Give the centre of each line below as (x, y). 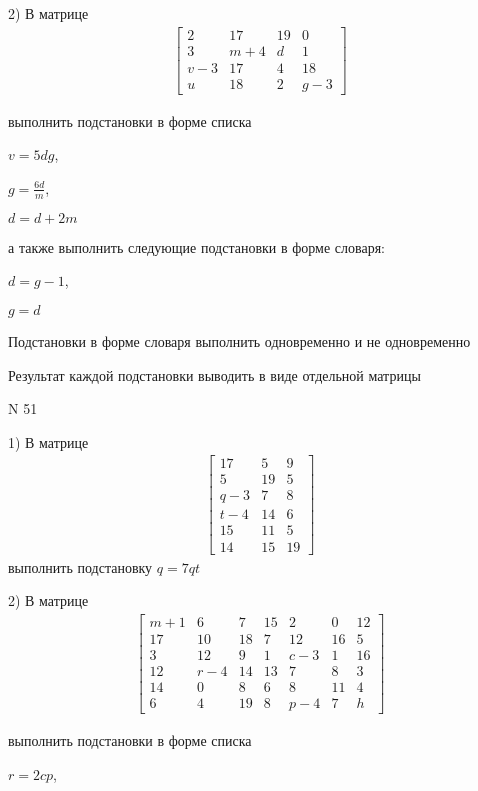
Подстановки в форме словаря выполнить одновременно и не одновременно (239, 340)
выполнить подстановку (80, 566)
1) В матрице (48, 441)
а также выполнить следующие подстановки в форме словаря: (196, 246)
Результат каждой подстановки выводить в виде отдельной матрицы (214, 374)
